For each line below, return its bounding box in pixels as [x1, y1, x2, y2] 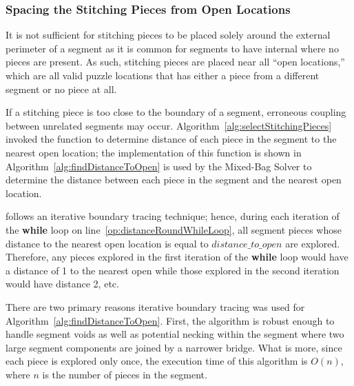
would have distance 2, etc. [6, 276, 119, 291]
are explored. [285, 236, 340, 250]
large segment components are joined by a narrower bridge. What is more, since [6, 340, 342, 354]
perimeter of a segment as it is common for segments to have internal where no [6, 41, 339, 55]
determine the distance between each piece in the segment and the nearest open [6, 172, 342, 187]
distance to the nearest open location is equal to [6, 236, 209, 250]
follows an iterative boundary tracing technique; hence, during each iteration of [6, 209, 340, 223]
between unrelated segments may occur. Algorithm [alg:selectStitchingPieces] [6, 118, 332, 132]
